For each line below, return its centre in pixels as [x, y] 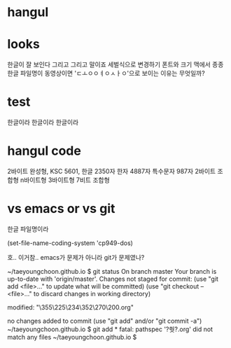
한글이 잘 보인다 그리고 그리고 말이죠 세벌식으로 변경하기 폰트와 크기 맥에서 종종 [115, 64]
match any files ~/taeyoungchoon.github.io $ [72, 337]
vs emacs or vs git [61, 209]
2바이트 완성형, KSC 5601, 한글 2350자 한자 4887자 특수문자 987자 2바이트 [111, 171]
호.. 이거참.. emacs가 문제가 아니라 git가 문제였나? [76, 257]
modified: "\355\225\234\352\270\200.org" [71, 307]
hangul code [44, 151]
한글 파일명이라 [28, 229]
